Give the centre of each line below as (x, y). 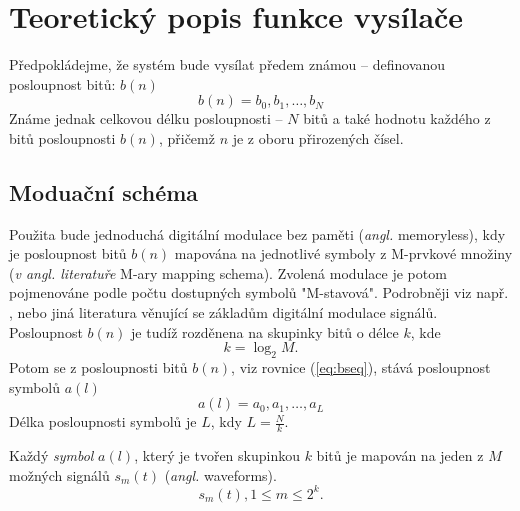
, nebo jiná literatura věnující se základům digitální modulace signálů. (223, 312)
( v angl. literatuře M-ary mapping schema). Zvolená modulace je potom (228, 272)
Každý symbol (51, 455)
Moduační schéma (104, 191)
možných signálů (59, 474)
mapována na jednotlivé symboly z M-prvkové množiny (343, 253)
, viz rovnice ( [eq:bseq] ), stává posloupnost (361, 367)
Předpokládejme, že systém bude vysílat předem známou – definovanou (227, 64)
